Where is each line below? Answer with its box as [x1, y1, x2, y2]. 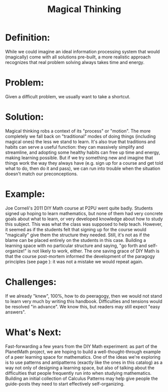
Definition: [5, 32, 50, 43]
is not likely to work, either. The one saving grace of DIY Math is [27, 248, 159, 254]
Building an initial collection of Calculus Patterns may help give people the [5, 375, 158, 381]
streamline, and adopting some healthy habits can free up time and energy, [5, 149, 160, 155]
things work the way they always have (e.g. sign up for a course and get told [5, 160, 163, 166]
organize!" [5, 248, 27, 254]
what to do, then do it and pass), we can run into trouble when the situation [5, 165, 160, 171]
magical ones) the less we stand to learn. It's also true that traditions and [5, 139, 155, 145]
